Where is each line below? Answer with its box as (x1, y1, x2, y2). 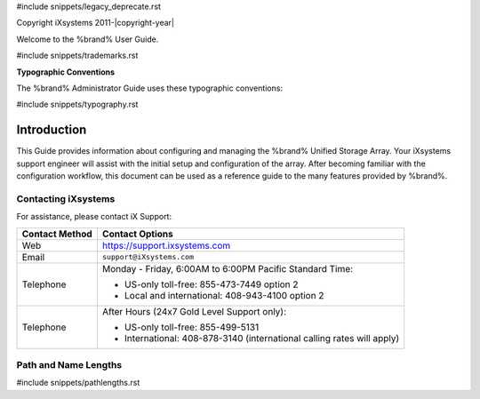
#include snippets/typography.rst (16, 99, 139, 110)
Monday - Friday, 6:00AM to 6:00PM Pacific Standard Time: (102, 262, 354, 275)
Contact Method (21, 227, 92, 240)
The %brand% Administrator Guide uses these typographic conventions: (16, 83, 284, 93)
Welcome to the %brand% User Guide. (16, 34, 159, 44)
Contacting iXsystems (16, 192, 116, 204)
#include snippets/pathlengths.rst (16, 378, 140, 388)
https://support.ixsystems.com (102, 239, 231, 251)
